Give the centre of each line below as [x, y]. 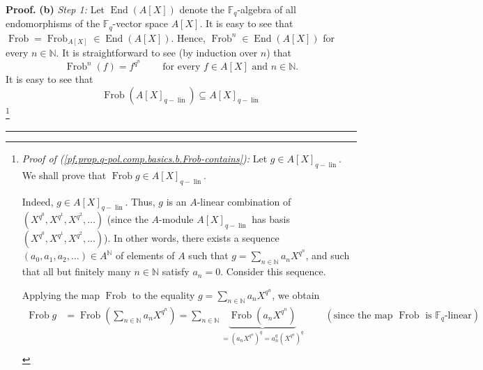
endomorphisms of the [53, 23]
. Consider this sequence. [273, 271]
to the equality [163, 294]
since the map [363, 315]
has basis [271, 219]
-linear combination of [244, 201]
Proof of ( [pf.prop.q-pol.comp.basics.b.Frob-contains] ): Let [145, 158]
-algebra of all [267, 9]
